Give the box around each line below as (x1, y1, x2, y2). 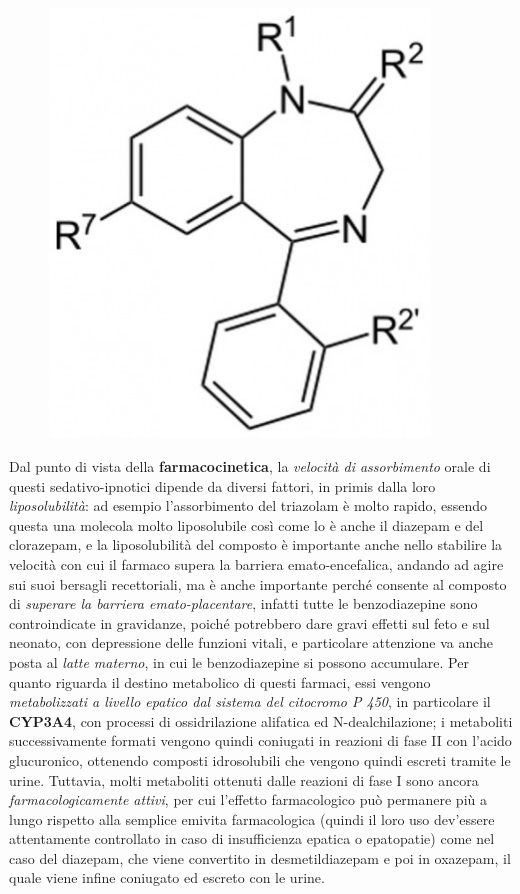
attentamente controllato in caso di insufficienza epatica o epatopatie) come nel (9, 828, 495, 849)
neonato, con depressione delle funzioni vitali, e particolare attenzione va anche (9, 632, 494, 653)
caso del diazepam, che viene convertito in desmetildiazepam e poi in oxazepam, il (9, 847, 511, 868)
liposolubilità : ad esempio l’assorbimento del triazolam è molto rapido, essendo (9, 495, 488, 516)
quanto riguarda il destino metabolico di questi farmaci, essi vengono (9, 671, 431, 692)
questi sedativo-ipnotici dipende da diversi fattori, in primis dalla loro (9, 475, 436, 496)
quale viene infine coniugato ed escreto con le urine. (9, 867, 325, 888)
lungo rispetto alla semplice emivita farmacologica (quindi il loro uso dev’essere (9, 808, 495, 829)
